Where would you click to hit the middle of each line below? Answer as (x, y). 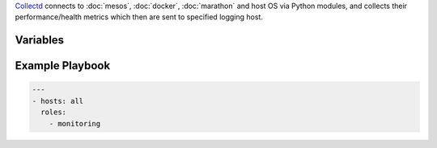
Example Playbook (63, 66)
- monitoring (75, 123)
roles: (54, 112)
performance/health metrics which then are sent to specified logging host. (139, 17)
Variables (40, 40)
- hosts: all (58, 101)
